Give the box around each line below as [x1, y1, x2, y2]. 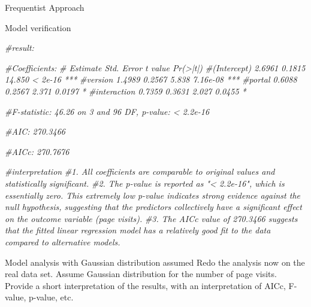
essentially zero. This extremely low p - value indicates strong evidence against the [5, 189, 300, 201]
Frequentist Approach [5, 1, 84, 13]
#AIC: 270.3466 [5, 125, 65, 138]
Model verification [5, 21, 71, 34]
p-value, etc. [29, 291, 74, 303]
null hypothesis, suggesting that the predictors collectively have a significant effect [5, 200, 302, 213]
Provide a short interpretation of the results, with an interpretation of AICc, [5, 279, 286, 291]
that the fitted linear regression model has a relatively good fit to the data [5, 224, 271, 236]
